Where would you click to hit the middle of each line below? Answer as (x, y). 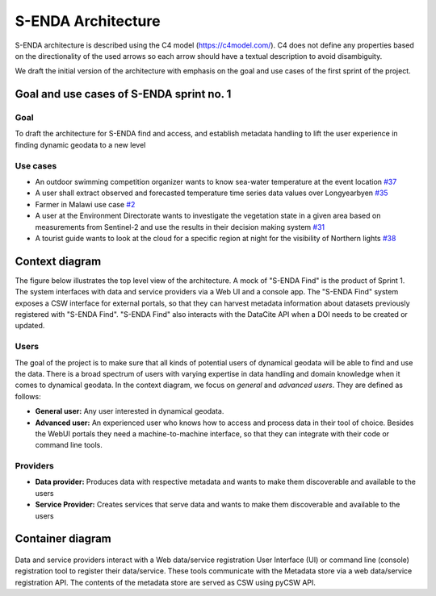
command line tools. (69, 445)
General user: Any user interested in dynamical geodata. (130, 411)
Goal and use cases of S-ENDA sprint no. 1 (123, 94)
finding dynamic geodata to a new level (80, 144)
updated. (30, 326)
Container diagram (63, 539)
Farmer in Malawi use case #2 (85, 204)
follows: (28, 396)
